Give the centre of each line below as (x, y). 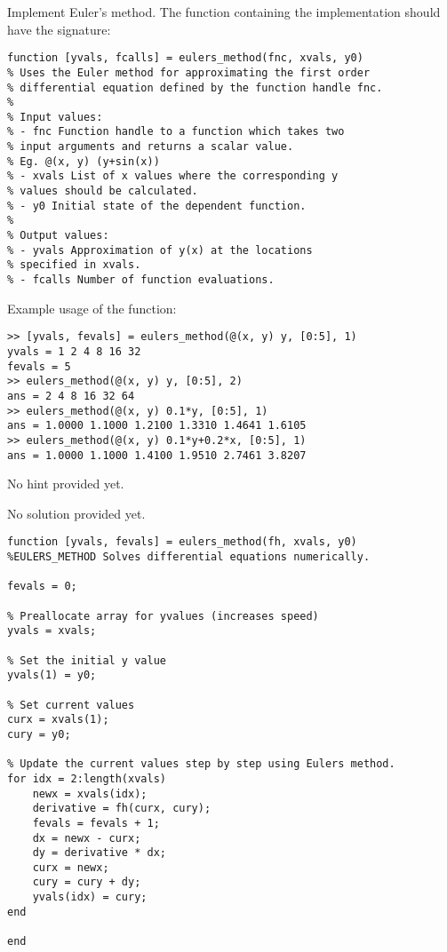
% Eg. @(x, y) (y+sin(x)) (84, 161)
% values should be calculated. (103, 191)
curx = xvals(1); (58, 720)
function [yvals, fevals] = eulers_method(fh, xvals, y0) (182, 542)
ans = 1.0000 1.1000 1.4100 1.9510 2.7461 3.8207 (157, 455)
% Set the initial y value (87, 660)
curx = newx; (71, 867)
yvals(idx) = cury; (90, 897)
